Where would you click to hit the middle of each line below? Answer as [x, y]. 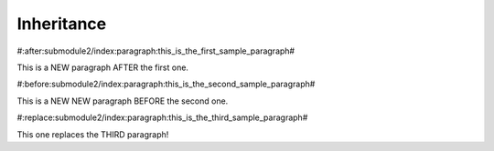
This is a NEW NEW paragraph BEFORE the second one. [123, 101]
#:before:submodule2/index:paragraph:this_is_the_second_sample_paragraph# [166, 84]
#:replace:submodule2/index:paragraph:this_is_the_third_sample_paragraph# [162, 117]
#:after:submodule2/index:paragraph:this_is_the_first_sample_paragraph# [156, 51]
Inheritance [62, 24]
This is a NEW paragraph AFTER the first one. [103, 67]
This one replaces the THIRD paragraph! [93, 134]
